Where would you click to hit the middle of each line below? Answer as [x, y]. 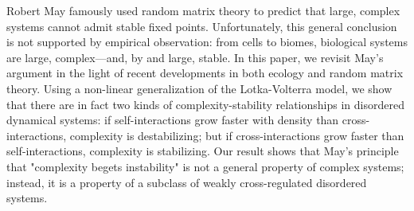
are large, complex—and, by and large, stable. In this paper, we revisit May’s [195, 57]
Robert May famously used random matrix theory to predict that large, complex [203, 10]
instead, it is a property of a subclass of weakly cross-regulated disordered [187, 182]
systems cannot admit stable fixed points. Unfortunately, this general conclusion [202, 26]
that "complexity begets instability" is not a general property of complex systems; [205, 166]
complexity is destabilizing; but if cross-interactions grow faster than [237, 135]
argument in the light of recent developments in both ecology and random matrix [205, 73]
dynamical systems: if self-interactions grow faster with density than [173, 120]
